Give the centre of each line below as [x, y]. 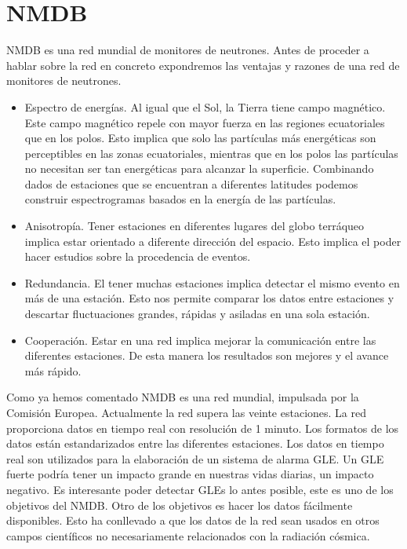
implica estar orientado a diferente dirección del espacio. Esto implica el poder [213, 241]
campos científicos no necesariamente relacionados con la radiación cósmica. [188, 535]
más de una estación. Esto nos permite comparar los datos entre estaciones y [209, 298]
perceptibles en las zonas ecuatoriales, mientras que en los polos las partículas [211, 153]
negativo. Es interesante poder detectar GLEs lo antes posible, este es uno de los [200, 489]
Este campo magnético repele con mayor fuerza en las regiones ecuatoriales [205, 122]
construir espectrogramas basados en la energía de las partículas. [180, 199]
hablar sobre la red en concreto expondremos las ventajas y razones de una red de [203, 65]
